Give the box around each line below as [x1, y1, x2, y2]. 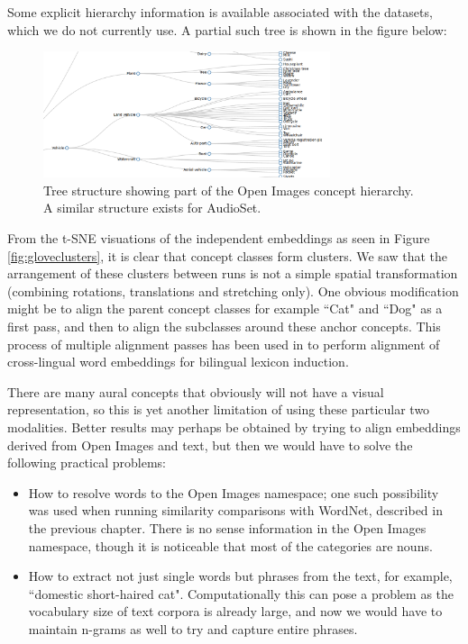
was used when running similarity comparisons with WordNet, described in [28, 501, 443, 520]
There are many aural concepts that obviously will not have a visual [7, 382, 384, 401]
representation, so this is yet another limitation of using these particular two [7, 400, 430, 419]
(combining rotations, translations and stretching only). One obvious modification [7, 281, 459, 300]
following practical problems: [7, 453, 166, 472]
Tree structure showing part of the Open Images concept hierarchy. [43, 180, 414, 199]
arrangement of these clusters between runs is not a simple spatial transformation [7, 264, 458, 283]
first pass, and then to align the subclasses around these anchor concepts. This [7, 316, 441, 335]
